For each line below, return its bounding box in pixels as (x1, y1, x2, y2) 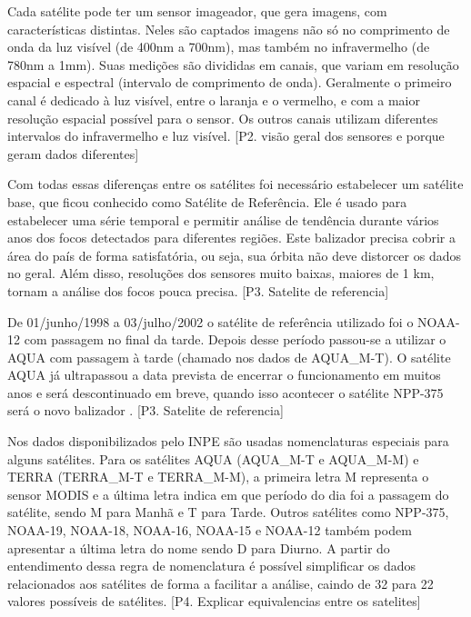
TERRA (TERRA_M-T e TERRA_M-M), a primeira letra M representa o (7, 467, 429, 486)
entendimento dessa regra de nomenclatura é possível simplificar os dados (7, 556, 416, 575)
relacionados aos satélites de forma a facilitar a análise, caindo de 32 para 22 (7, 573, 434, 592)
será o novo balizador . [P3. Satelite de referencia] (7, 401, 284, 420)
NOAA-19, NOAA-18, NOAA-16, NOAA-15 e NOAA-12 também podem (7, 521, 412, 540)
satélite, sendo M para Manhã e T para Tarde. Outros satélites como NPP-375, (7, 503, 449, 522)
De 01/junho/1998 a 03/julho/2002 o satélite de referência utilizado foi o (7, 312, 414, 331)
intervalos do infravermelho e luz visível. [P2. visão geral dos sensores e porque (7, 126, 445, 145)
